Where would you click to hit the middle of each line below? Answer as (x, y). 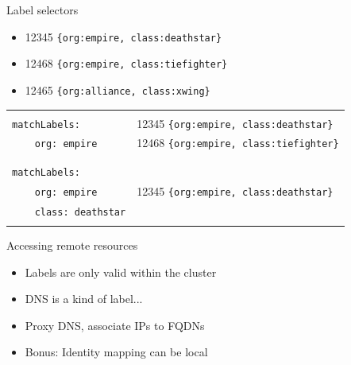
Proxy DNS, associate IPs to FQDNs (115, 325)
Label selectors (42, 10)
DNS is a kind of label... (84, 299)
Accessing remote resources (72, 245)
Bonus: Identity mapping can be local (116, 352)
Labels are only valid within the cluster (121, 272)
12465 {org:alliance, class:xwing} (118, 89)
